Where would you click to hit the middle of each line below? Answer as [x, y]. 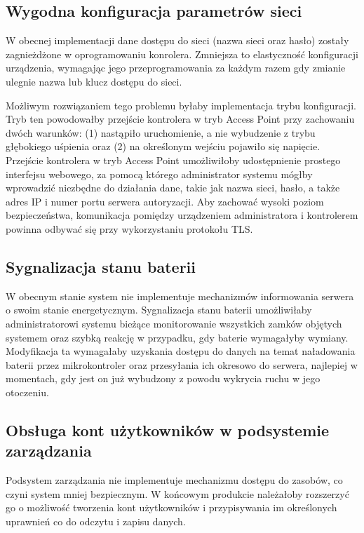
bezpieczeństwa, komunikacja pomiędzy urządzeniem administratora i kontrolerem [182, 215]
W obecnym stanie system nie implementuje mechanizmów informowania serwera [180, 296]
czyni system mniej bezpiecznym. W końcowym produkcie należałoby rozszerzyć [177, 493]
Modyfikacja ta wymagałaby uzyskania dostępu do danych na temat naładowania [181, 351]
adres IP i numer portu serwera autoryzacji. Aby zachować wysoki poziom [165, 201]
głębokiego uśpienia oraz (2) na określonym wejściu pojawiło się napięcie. [163, 146]
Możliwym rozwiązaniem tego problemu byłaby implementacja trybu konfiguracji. [181, 105]
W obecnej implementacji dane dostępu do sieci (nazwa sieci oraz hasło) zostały [177, 40]
